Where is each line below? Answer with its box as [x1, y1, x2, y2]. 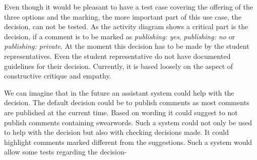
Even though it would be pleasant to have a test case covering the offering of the [4, 2, 253, 12]
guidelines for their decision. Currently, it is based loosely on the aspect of [4, 60, 233, 71]
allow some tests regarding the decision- [4, 146, 127, 157]
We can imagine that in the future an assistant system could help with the [4, 87, 234, 98]
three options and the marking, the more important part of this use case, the [4, 11, 242, 22]
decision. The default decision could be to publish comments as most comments [4, 97, 249, 108]
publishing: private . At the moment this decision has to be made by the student [4, 41, 249, 51]
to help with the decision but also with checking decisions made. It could [4, 127, 229, 137]
